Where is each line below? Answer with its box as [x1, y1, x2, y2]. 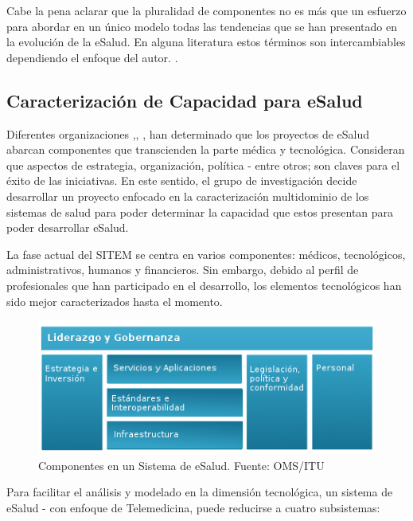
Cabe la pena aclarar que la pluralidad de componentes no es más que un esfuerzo [6, 2, 407, 18]
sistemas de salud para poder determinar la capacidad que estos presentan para [6, 203, 394, 220]
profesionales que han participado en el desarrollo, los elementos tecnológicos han [6, 276, 402, 293]
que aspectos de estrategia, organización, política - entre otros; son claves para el [6, 156, 400, 173]
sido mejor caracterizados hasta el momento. [6, 292, 223, 309]
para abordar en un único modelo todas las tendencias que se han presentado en [6, 18, 397, 34]
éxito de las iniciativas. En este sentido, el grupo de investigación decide [6, 172, 357, 189]
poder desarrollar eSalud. [6, 219, 129, 236]
